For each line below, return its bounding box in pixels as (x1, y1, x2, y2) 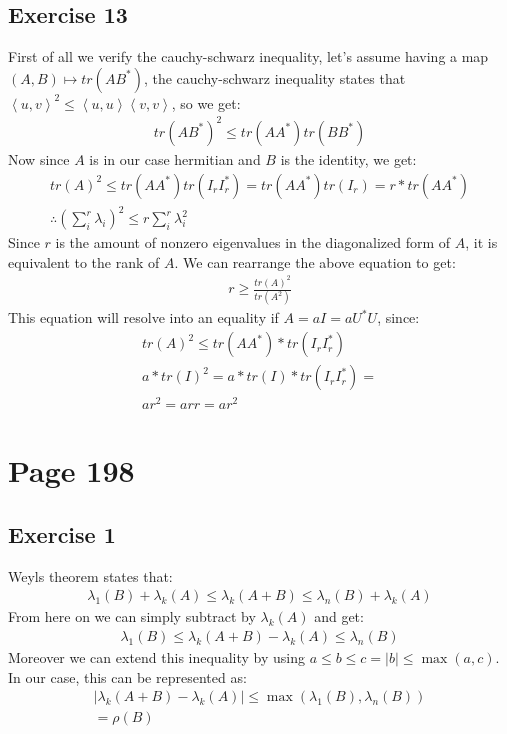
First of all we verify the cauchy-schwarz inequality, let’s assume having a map (8, 46, 489, 67)
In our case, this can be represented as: (8, 666, 247, 687)
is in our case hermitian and (89, 148, 261, 169)
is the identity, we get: (280, 148, 417, 169)
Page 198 (8, 450, 135, 491)
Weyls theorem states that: (8, 565, 173, 586)
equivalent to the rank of (8, 251, 160, 272)
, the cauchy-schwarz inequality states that (143, 67, 406, 88)
